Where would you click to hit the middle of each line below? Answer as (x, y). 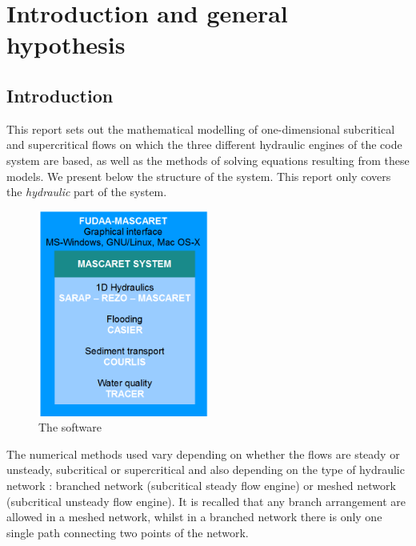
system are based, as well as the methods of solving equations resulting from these (208, 160)
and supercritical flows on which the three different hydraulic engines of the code (204, 145)
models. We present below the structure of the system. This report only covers (199, 176)
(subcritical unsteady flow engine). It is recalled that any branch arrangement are (206, 501)
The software (70, 427)
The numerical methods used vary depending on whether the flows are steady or (203, 454)
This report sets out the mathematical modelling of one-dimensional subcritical (201, 128)
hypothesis (66, 44)
